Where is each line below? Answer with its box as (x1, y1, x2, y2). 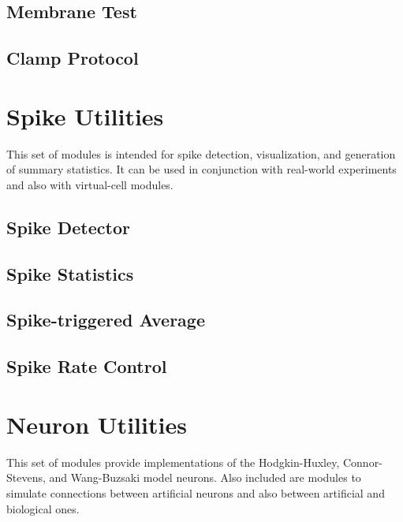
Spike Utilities (6, 99, 164, 132)
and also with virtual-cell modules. (6, 176, 174, 192)
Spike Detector (6, 214, 130, 239)
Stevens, (6, 469, 46, 486)
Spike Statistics (6, 261, 134, 285)
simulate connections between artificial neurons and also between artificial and (6, 484, 385, 501)
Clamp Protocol (6, 46, 139, 70)
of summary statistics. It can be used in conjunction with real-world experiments (6, 161, 397, 177)
